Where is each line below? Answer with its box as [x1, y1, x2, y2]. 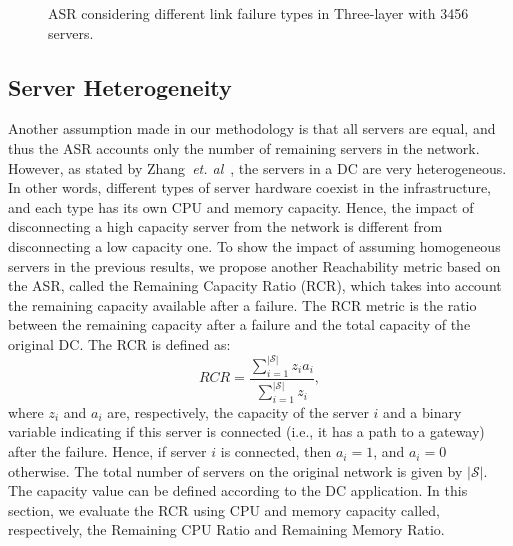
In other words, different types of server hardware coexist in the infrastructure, [8, 177, 491, 198]
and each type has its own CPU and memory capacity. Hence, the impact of [8, 196, 474, 217]
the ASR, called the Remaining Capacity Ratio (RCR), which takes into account [8, 275, 502, 296]
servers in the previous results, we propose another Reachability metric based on [8, 255, 501, 276]
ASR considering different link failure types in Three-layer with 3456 [48, 3, 469, 23]
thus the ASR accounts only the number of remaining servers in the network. [8, 137, 480, 158]
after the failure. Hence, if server [8, 441, 207, 462]
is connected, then [220, 441, 332, 462]
